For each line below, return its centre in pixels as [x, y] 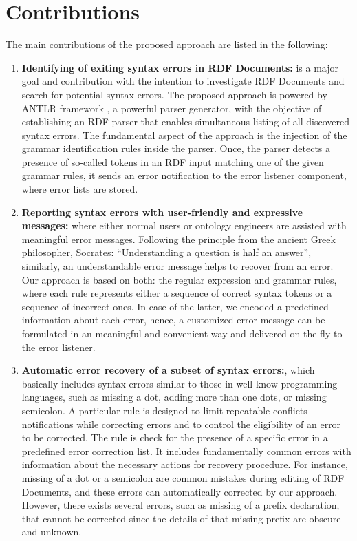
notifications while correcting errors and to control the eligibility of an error [181, 424]
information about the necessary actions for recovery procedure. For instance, [185, 464]
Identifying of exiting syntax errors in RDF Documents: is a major [180, 67]
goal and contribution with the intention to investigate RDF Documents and [183, 81]
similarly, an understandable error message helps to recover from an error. [177, 266]
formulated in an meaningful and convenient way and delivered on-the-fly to [182, 333]
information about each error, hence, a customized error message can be [173, 320]
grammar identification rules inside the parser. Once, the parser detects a [176, 148]
